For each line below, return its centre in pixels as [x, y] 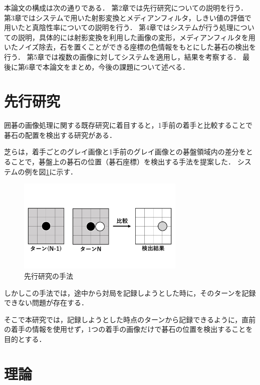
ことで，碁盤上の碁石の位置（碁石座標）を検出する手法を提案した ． [123, 162]
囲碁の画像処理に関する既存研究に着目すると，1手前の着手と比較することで [128, 125]
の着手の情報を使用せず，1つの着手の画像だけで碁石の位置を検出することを [128, 329]
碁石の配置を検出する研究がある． [60, 135]
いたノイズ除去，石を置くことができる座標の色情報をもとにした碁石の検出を [130, 47]
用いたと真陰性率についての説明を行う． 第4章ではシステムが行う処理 [119, 27]
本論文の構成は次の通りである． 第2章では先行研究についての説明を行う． [126, 8]
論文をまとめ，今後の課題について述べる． [119, 66]
